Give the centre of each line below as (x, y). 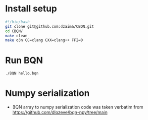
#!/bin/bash (17, 22)
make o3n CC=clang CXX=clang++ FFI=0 (44, 40)
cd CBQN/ (14, 31)
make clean (16, 36)
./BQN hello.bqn (22, 73)
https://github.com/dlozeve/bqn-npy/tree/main (60, 113)
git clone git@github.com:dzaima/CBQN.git (49, 26)
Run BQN (24, 60)
